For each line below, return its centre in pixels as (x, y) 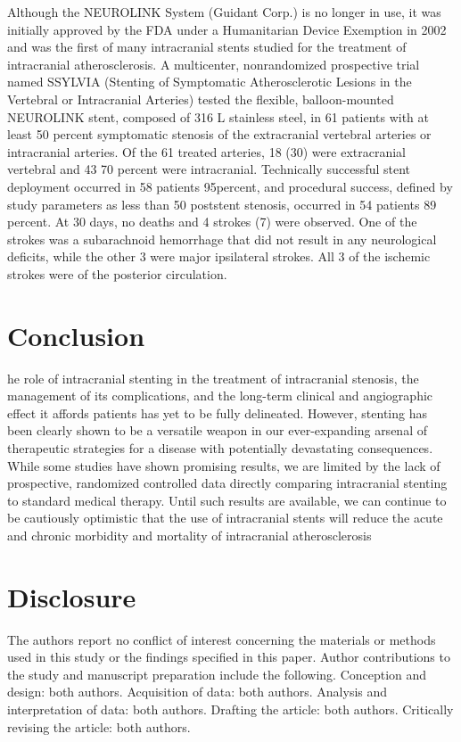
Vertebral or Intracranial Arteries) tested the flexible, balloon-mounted (201, 99)
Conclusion (76, 335)
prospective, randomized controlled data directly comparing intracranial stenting (227, 483)
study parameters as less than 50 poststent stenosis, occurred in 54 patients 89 (222, 204)
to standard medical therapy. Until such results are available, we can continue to (227, 500)
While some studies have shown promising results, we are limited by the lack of (224, 465)
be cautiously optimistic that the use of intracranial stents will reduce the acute (225, 518)
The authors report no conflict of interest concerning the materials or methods (222, 639)
